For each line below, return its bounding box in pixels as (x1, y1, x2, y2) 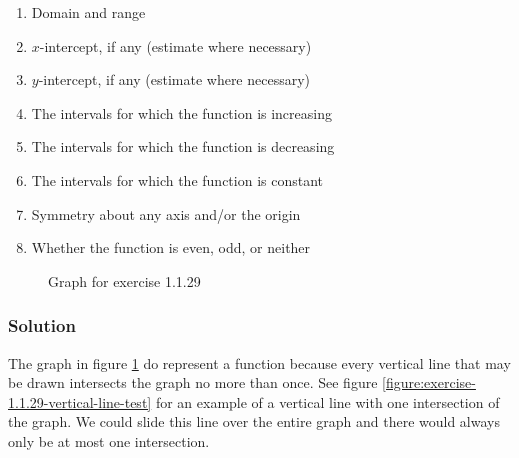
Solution (8, 313, 76, 338)
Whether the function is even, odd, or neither (31, 237, 311, 258)
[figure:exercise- (382, 372, 476, 393)
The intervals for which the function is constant (31, 169, 323, 190)
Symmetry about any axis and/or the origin (31, 203, 301, 224)
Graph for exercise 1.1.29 (48, 270, 201, 291)
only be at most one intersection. (8, 430, 210, 451)
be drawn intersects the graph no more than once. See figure (8, 372, 378, 393)
